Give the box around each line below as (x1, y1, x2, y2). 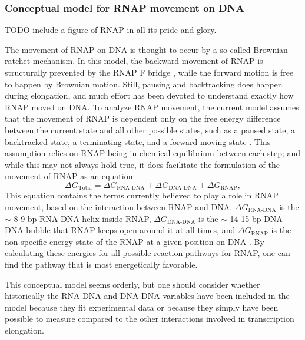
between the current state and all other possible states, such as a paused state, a (5, 123, 296, 136)
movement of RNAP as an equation (5, 170, 133, 182)
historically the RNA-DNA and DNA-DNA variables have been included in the (5, 289, 290, 302)
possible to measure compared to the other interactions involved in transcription (5, 312, 294, 325)
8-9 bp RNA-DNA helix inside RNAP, (14, 212, 151, 224)
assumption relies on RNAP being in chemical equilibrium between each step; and (5, 147, 301, 159)
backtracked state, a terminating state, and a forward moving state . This (5, 135, 271, 147)
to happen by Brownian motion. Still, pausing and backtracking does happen (5, 78, 283, 90)
